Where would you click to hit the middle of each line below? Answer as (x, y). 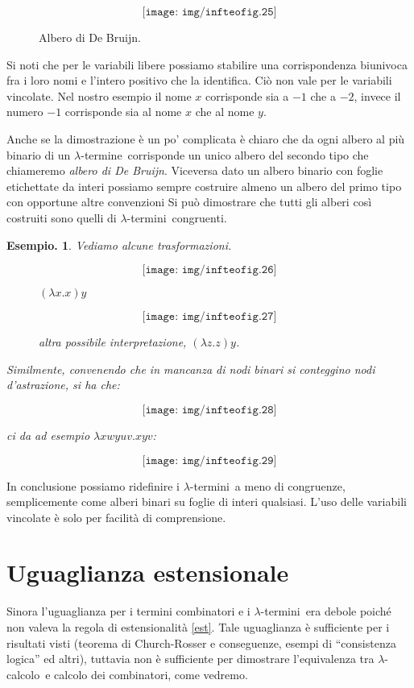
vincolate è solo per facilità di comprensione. (116, 517)
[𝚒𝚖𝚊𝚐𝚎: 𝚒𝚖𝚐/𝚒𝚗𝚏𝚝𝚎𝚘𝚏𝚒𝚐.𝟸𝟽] (209, 317)
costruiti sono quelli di (62, 217)
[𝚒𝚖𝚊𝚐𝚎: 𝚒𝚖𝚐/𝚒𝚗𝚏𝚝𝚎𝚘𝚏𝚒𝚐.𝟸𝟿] (209, 460)
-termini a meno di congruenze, (267, 485)
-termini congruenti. (177, 217)
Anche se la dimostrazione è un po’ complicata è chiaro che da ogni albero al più (206, 138)
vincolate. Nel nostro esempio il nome (99, 95)
